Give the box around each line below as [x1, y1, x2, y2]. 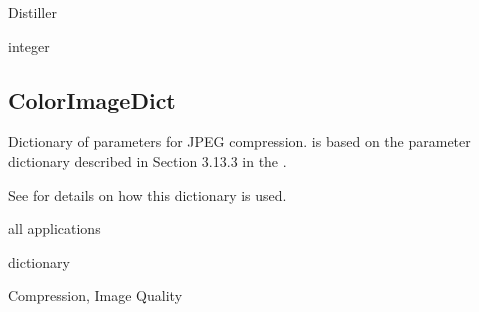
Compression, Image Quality [8, 285, 183, 306]
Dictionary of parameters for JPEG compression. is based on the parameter [8, 131, 471, 152]
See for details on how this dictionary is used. [8, 184, 287, 205]
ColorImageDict [8, 84, 176, 115]
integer [8, 35, 50, 56]
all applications [8, 218, 101, 239]
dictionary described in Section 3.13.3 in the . [8, 150, 287, 171]
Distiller [8, 2, 57, 22]
